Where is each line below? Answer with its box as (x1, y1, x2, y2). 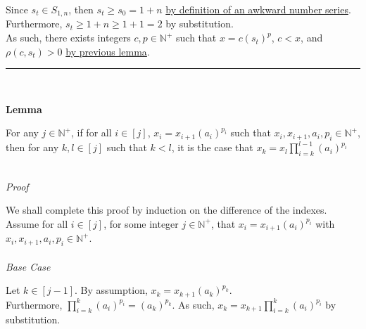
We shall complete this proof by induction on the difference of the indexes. (6, 202, 327, 217)
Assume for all (6, 216, 68, 231)
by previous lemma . (65, 44, 150, 58)
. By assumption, (75, 283, 148, 297)
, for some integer (103, 216, 179, 231)
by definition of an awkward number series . (165, 2, 351, 16)
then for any (6, 140, 59, 155)
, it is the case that (171, 140, 253, 155)
